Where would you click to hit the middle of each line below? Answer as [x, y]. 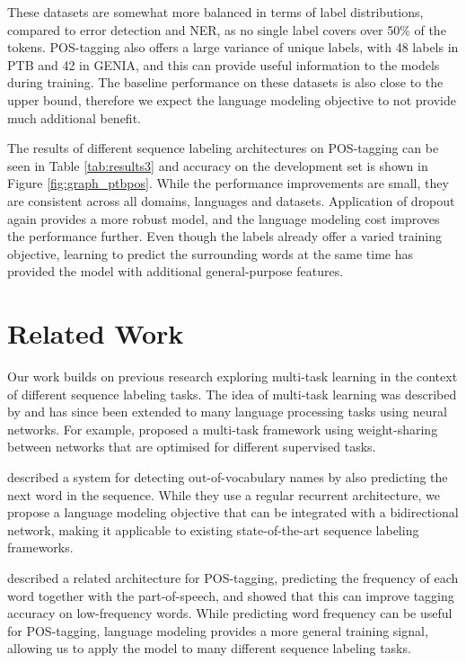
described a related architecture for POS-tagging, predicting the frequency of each [233, 577]
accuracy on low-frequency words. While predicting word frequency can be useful [230, 613]
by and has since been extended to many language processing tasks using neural [227, 412]
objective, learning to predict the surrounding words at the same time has [211, 253]
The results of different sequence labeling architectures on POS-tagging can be [223, 148]
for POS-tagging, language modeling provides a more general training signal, [218, 630]
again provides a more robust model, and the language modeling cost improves [224, 218]
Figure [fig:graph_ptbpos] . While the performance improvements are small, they [228, 183]
